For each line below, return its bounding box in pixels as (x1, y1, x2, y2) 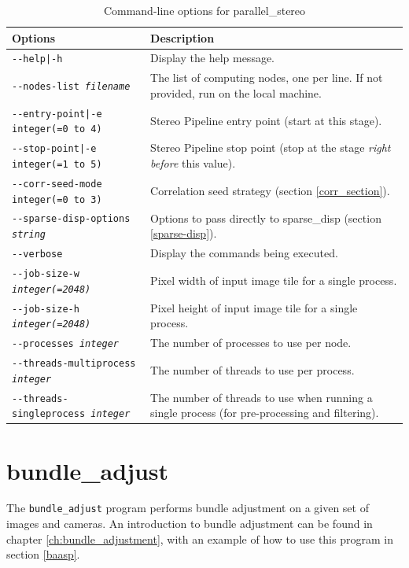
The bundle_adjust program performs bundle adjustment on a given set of (6, 500, 369, 516)
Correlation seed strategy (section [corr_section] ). (150, 182, 390, 198)
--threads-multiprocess (12, 357, 136, 369)
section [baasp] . (6, 546, 80, 562)
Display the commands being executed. (150, 245, 338, 261)
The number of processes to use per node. (150, 334, 352, 351)
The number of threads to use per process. (150, 361, 355, 378)
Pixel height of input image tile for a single (150, 299, 358, 315)
